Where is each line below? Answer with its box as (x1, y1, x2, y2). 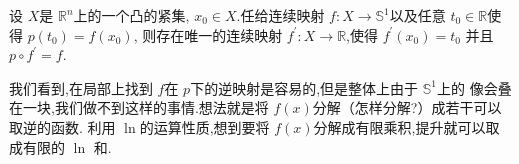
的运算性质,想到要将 (139, 116, 270, 137)
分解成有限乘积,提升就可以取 (313, 116, 500, 137)
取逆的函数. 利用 (9, 116, 116, 137)
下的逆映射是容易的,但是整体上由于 (190, 77, 419, 98)
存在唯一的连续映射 (156, 24, 283, 45)
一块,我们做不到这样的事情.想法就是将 (22, 97, 269, 118)
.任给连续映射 (236, 5, 325, 25)
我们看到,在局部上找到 (9, 77, 153, 98)
